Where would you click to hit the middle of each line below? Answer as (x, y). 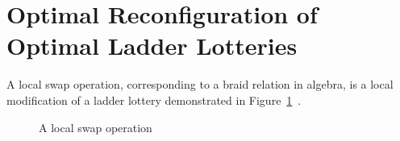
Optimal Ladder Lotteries (152, 46)
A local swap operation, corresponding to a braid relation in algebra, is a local (200, 84)
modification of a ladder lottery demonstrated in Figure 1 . (154, 100)
